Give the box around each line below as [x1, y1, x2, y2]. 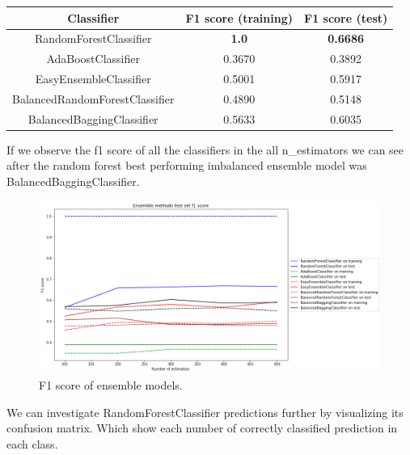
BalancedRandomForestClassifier [12, 90, 175, 107]
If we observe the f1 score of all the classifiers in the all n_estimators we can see [6, 141, 404, 158]
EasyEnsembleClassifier [35, 70, 151, 87]
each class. [6, 435, 58, 452]
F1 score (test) [304, 9, 388, 26]
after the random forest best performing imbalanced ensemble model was [6, 157, 367, 174]
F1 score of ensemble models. [39, 376, 183, 393]
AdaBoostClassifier [46, 50, 140, 67]
